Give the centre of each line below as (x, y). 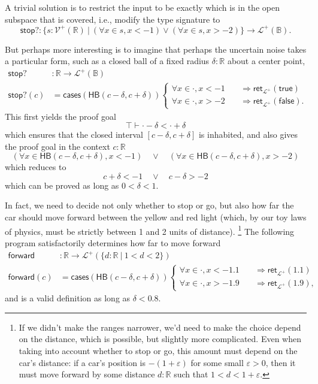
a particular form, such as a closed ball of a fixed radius (107, 61)
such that (191, 374)
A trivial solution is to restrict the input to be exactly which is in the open (142, 7)
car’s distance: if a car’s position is (82, 362)
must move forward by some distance (87, 374)
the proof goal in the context (57, 146)
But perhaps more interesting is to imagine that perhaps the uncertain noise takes (156, 49)
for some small (217, 362)
